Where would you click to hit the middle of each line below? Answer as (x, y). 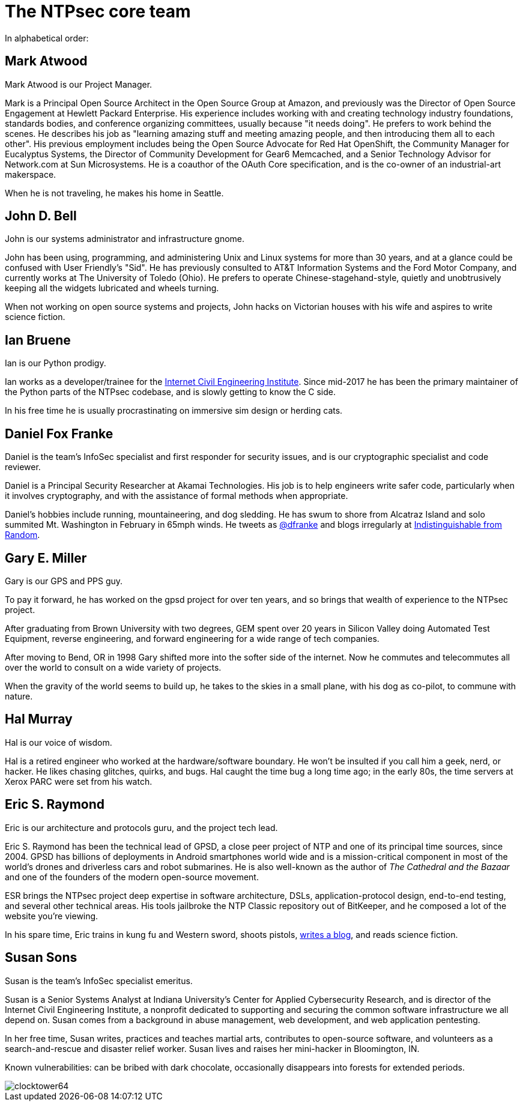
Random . (23, 535)
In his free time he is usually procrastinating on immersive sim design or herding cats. (174, 411)
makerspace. (31, 174)
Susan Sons (41, 958)
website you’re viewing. (52, 916)
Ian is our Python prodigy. (56, 363)
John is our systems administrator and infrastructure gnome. (125, 239)
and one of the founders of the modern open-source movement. (132, 877)
